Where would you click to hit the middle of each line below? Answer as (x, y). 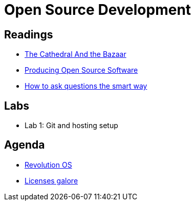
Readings (29, 34)
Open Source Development (98, 10)
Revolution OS (48, 165)
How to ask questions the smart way (86, 86)
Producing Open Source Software (81, 70)
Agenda (25, 145)
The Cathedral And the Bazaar (75, 54)
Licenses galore (51, 180)
